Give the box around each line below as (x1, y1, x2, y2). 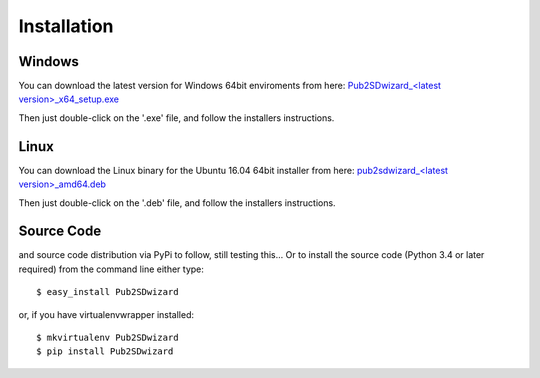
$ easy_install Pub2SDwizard (36, 286, 179, 298)
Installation (18, 15, 114, 37)
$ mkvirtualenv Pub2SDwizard (36, 332, 179, 343)
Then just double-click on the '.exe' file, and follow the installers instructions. (18, 111, 335, 124)
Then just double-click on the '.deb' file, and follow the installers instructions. (18, 196, 336, 209)
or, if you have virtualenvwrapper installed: (18, 308, 195, 320)
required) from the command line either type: (18, 263, 205, 275)
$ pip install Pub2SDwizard (36, 346, 174, 357)
